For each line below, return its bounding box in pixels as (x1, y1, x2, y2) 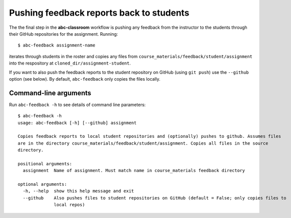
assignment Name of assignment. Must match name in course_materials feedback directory (23, 168, 245, 174)
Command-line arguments (9, 88, 92, 97)
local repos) (54, 202, 85, 208)
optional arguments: (18, 181, 67, 187)
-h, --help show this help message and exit (23, 188, 134, 194)
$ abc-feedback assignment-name (18, 43, 96, 48)
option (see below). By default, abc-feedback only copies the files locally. (9, 76, 161, 82)
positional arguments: (18, 161, 73, 166)
